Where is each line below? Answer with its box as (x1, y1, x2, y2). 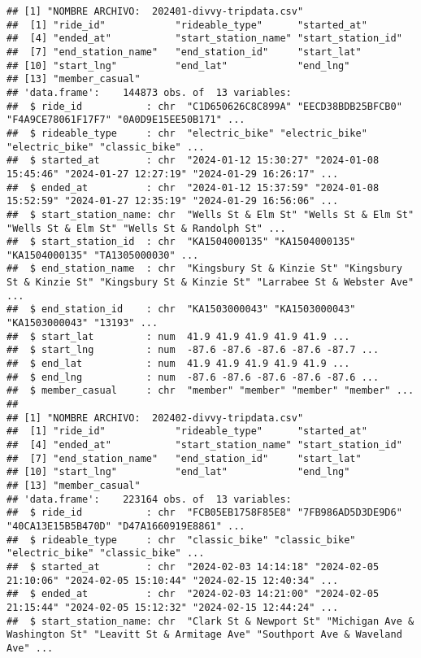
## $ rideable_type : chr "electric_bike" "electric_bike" (7, 127, 367, 139)
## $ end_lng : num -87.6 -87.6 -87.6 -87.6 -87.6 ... (7, 371, 380, 383)
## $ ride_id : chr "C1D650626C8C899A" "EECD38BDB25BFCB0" (7, 100, 402, 112)
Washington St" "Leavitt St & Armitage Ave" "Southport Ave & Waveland (7, 629, 402, 641)
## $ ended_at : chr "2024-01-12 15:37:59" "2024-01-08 (7, 181, 380, 194)
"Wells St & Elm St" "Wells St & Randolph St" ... (7, 222, 286, 234)
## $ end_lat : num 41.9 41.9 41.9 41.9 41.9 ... (7, 358, 350, 370)
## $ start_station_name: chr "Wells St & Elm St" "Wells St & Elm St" (7, 208, 414, 220)
